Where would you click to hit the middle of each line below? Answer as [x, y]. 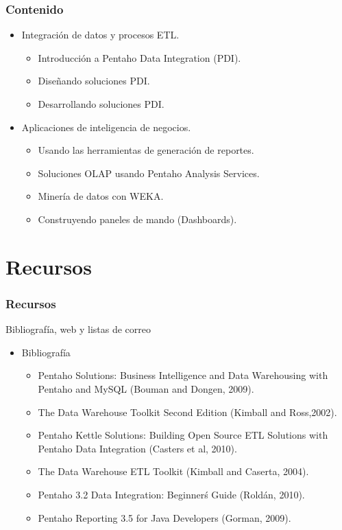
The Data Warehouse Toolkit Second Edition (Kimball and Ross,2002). [187, 412]
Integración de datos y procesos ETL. [100, 35]
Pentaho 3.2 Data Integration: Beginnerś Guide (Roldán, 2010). [171, 494]
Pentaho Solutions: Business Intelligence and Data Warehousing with [183, 375]
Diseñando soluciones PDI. [94, 81]
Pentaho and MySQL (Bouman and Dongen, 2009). [146, 388]
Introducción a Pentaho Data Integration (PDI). [139, 57]
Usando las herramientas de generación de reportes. [146, 150]
